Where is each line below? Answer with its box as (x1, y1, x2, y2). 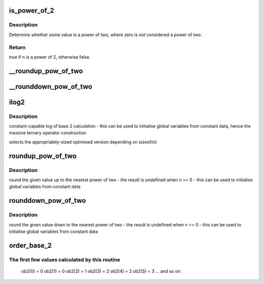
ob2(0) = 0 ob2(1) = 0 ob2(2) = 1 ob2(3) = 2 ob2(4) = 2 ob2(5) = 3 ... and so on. (21, 268, 182, 274)
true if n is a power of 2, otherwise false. (9, 54, 90, 60)
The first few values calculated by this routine (9, 256, 120, 263)
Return (9, 44, 26, 51)
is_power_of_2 (9, 6, 54, 15)
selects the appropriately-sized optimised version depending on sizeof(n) (9, 139, 157, 145)
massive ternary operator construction (9, 130, 87, 136)
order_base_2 (9, 241, 52, 249)
